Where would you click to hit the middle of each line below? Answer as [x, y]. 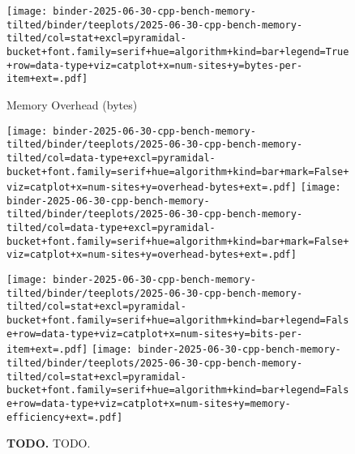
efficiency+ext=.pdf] [65, 417]
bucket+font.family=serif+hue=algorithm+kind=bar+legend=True [178, 51]
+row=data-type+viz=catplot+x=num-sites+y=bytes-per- [155, 65]
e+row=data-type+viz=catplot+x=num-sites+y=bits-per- [155, 334]
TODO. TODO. [49, 443]
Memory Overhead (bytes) [72, 104]
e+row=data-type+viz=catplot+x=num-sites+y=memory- [149, 404]
